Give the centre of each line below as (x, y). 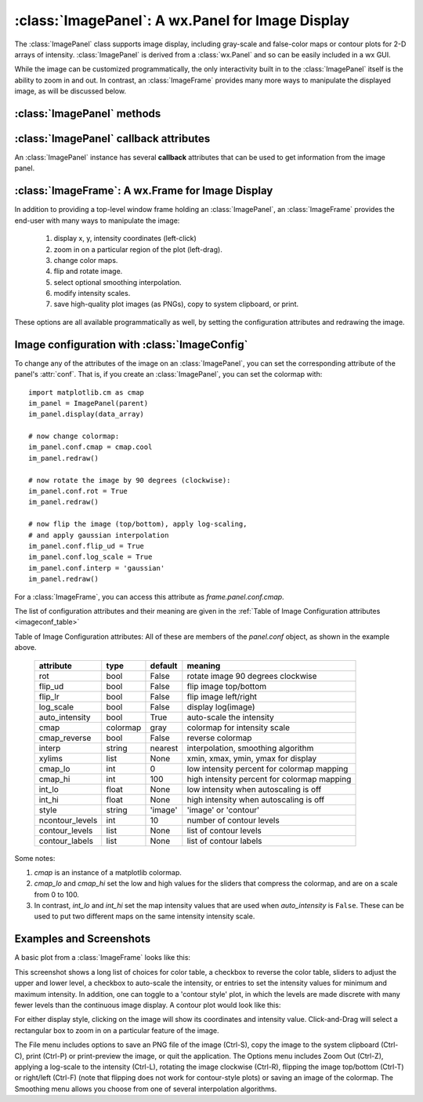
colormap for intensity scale (238, 728)
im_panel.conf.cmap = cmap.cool (90, 447)
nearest (164, 748)
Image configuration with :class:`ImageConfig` (131, 344)
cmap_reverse (65, 738)
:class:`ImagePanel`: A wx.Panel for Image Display (182, 20)
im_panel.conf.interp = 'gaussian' (97, 568)
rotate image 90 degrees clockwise (252, 676)
